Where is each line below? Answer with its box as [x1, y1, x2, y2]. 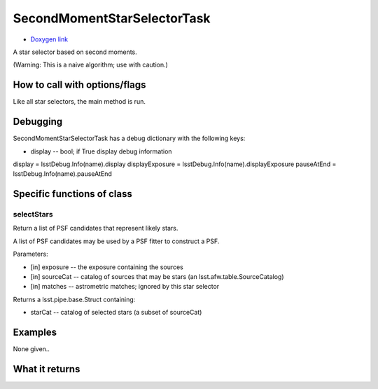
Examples [13, 327, 57, 339]
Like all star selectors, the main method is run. [13, 97, 146, 106]
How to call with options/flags [13, 79, 146, 91]
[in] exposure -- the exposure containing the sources [30, 263, 183, 271]
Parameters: [13, 250, 48, 259]
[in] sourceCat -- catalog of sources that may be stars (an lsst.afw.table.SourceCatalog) [30, 273, 284, 281]
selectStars [13, 210, 53, 219]
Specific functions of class [13, 188, 132, 200]
